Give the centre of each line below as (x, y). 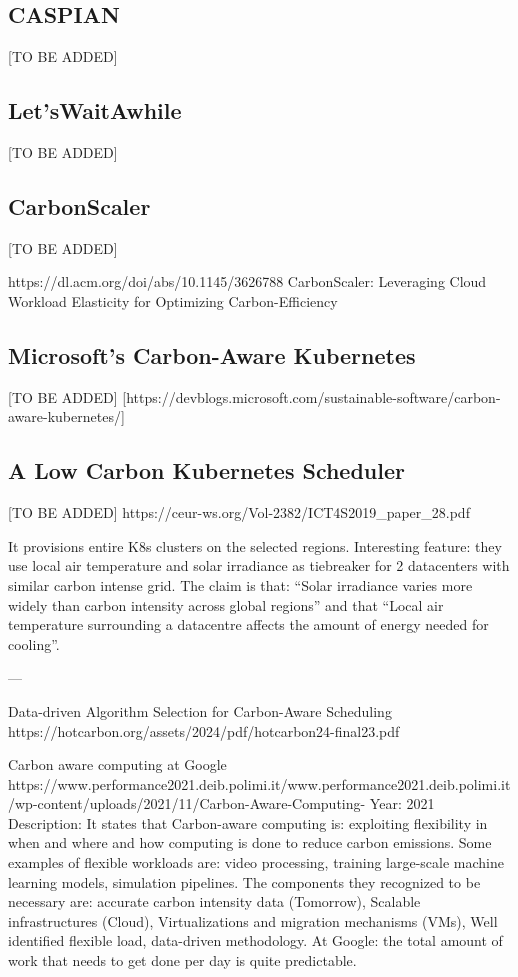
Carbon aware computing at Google (117, 764)
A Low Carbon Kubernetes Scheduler (206, 470)
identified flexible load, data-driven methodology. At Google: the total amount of (255, 940)
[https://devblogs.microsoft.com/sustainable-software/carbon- (311, 396)
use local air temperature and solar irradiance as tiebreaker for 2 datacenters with (259, 565)
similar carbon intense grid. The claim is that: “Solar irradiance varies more (240, 584)
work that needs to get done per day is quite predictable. (182, 960)
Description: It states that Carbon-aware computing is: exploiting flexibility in (248, 822)
